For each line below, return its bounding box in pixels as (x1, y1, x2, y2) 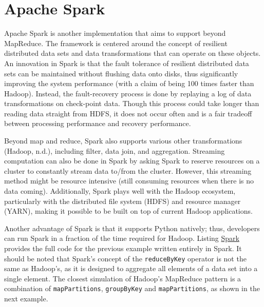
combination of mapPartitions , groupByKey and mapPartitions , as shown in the (4, 283, 260, 294)
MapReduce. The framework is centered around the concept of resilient (4, 37, 228, 48)
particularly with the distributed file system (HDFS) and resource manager (4, 195, 241, 206)
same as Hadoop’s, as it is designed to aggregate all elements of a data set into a (4, 263, 258, 274)
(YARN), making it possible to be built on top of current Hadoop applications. (4, 206, 253, 216)
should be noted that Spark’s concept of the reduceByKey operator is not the (4, 253, 247, 263)
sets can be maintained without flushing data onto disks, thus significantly (4, 68, 238, 78)
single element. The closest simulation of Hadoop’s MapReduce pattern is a (4, 273, 241, 283)
